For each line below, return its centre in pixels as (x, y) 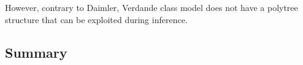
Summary (36, 52)
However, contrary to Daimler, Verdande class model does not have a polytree (151, 7)
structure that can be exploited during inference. (96, 19)
